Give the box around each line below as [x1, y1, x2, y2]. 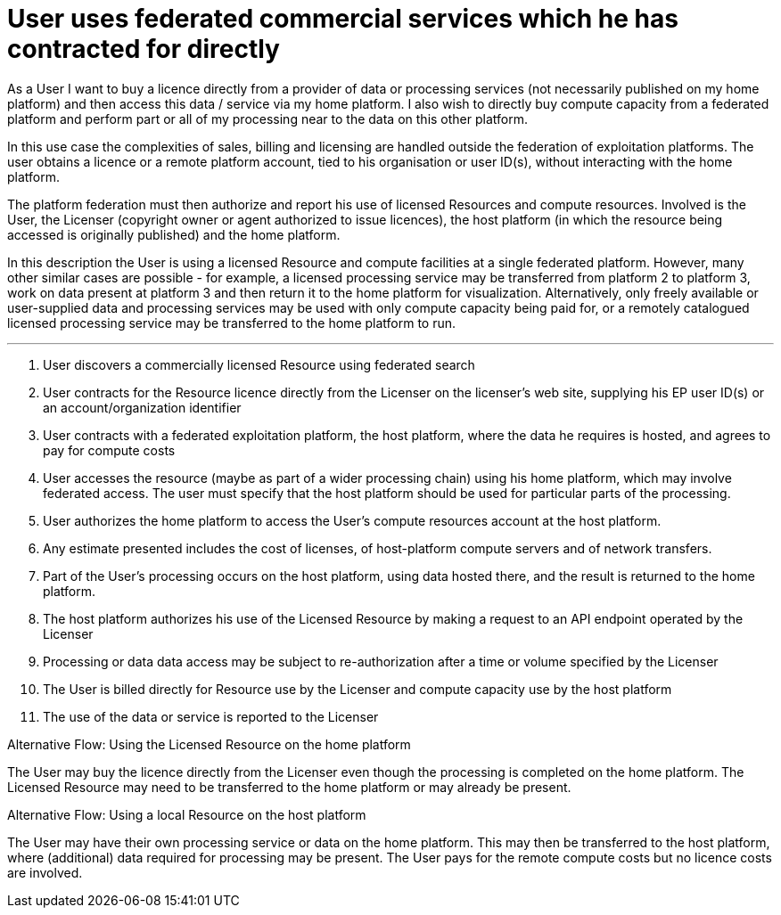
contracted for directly [7, 34, 280, 64]
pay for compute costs [43, 442, 176, 458]
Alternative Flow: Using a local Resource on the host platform [7, 806, 366, 822]
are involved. [7, 864, 83, 880]
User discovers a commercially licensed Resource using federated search [43, 356, 475, 372]
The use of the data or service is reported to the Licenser [43, 708, 379, 724]
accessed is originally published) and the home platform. [7, 226, 341, 242]
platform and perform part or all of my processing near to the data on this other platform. [7, 110, 528, 127]
